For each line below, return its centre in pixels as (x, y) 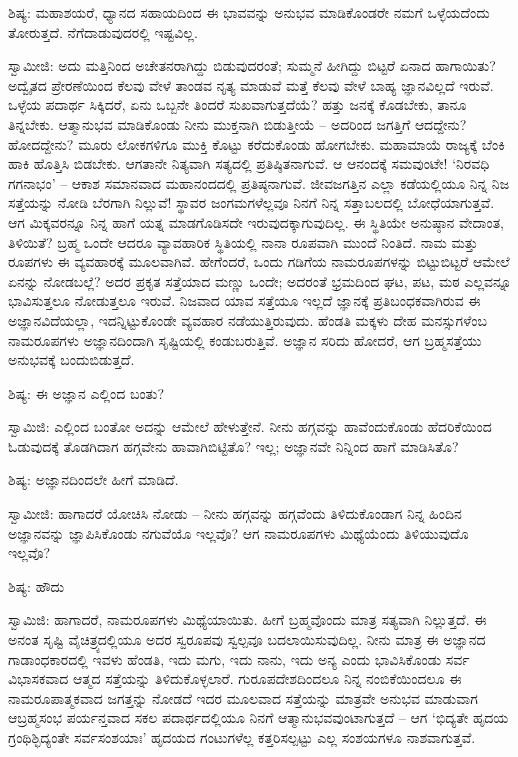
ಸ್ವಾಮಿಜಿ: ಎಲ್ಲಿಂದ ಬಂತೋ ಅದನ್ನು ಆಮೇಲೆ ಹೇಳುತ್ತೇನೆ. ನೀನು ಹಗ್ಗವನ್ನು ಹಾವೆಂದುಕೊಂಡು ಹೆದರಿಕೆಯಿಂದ (250, 426)
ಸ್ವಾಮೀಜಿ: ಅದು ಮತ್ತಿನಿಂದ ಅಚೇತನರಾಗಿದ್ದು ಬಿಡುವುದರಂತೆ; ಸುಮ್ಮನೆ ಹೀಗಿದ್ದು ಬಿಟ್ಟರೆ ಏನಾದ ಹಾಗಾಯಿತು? (252, 65)
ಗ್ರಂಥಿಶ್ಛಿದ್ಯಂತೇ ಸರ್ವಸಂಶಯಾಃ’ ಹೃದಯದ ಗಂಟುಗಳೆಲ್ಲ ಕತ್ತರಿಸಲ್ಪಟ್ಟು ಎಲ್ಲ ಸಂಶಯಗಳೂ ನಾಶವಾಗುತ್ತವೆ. (242, 737)
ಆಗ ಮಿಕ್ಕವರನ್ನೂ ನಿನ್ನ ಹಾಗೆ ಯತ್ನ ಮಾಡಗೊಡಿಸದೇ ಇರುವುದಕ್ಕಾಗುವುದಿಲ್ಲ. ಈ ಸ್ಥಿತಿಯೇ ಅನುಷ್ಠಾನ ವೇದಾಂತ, (256, 221)
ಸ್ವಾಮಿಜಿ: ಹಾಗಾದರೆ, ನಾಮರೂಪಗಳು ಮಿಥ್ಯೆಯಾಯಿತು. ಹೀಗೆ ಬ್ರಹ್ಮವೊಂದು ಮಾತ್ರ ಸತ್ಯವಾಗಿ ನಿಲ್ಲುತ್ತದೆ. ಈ (247, 619)
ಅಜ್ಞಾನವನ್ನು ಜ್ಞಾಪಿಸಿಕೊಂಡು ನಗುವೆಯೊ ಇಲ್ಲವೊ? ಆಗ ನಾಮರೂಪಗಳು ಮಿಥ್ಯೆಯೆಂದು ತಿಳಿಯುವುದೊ (238, 532)
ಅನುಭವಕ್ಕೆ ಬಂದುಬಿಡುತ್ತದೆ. (71, 359)
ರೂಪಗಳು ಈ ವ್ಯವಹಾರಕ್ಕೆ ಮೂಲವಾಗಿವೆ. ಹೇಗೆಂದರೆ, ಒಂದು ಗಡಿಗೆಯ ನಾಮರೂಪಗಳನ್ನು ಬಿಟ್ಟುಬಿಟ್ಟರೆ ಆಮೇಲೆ (259, 261)
